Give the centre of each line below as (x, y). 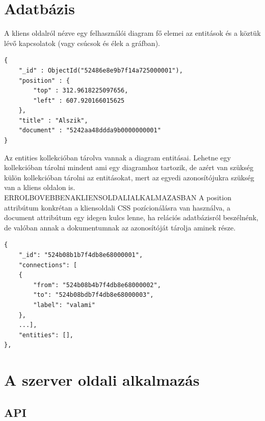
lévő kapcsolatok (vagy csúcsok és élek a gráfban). (82, 43)
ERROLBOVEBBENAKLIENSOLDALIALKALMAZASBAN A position (118, 197)
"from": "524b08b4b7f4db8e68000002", (97, 285)
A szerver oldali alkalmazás (102, 380)
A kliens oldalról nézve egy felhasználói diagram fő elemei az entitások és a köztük (132, 33)
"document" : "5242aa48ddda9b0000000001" (90, 131)
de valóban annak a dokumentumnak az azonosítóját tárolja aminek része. (120, 227)
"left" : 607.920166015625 (79, 100)
